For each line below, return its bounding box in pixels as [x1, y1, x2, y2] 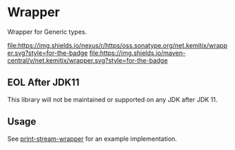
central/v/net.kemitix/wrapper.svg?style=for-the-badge [7, 56, 168, 64]
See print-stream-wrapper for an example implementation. [7, 135, 178, 143]
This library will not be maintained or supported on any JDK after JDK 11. [7, 95, 218, 104]
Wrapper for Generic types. [7, 27, 87, 36]
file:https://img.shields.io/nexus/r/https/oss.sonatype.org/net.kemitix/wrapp [7, 41, 228, 49]
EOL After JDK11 [7, 77, 80, 89]
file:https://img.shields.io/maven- [89, 49, 186, 57]
